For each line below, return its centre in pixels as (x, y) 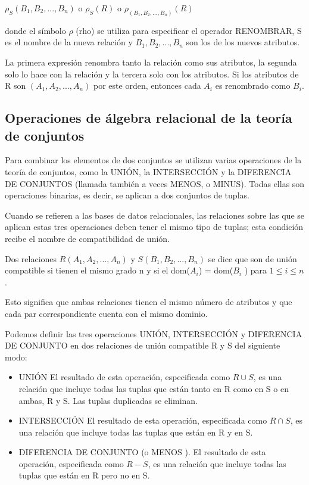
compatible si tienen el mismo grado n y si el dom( (97, 270)
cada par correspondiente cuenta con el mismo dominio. (106, 313)
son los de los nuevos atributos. (243, 42)
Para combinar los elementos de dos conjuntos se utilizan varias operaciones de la (153, 160)
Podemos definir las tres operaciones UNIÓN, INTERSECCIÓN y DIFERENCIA (154, 333)
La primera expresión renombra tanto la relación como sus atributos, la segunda (151, 62)
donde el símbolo (35, 30)
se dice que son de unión (252, 258)
